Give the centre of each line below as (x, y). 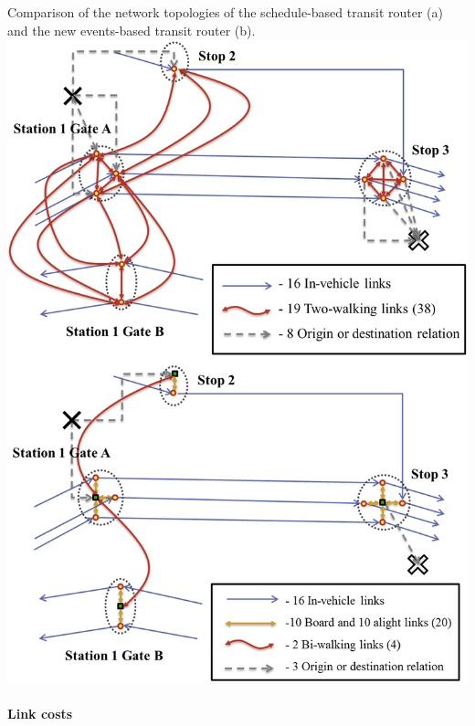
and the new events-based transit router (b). (132, 30)
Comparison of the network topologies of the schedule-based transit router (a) (225, 12)
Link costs (40, 714)
